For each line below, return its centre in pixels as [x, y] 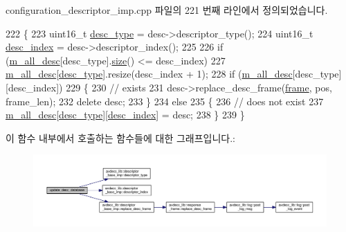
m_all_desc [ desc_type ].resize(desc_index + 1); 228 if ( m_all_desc [149, 74]
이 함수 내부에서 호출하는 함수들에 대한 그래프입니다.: [120, 137]
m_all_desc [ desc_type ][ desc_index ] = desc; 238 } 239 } [125, 115]
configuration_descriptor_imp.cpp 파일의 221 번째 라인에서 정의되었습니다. [167, 10]
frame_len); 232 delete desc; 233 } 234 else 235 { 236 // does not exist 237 [165, 101]
